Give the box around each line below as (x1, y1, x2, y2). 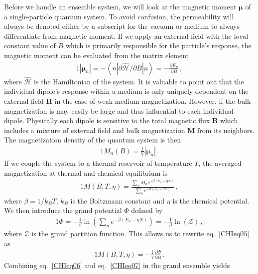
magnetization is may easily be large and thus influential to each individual (4, 105, 234, 116)
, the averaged (198, 158, 242, 168)
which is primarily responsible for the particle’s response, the (65, 40, 252, 51)
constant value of (4, 40, 56, 51)
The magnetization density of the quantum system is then (4, 135, 181, 145)
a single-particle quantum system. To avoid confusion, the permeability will (4, 11, 234, 21)
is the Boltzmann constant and (70, 195, 165, 205)
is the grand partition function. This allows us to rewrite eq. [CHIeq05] (31, 228, 250, 239)
